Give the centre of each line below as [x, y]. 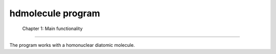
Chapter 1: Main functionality [52, 29]
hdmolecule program [55, 13]
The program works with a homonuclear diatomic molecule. [72, 45]
